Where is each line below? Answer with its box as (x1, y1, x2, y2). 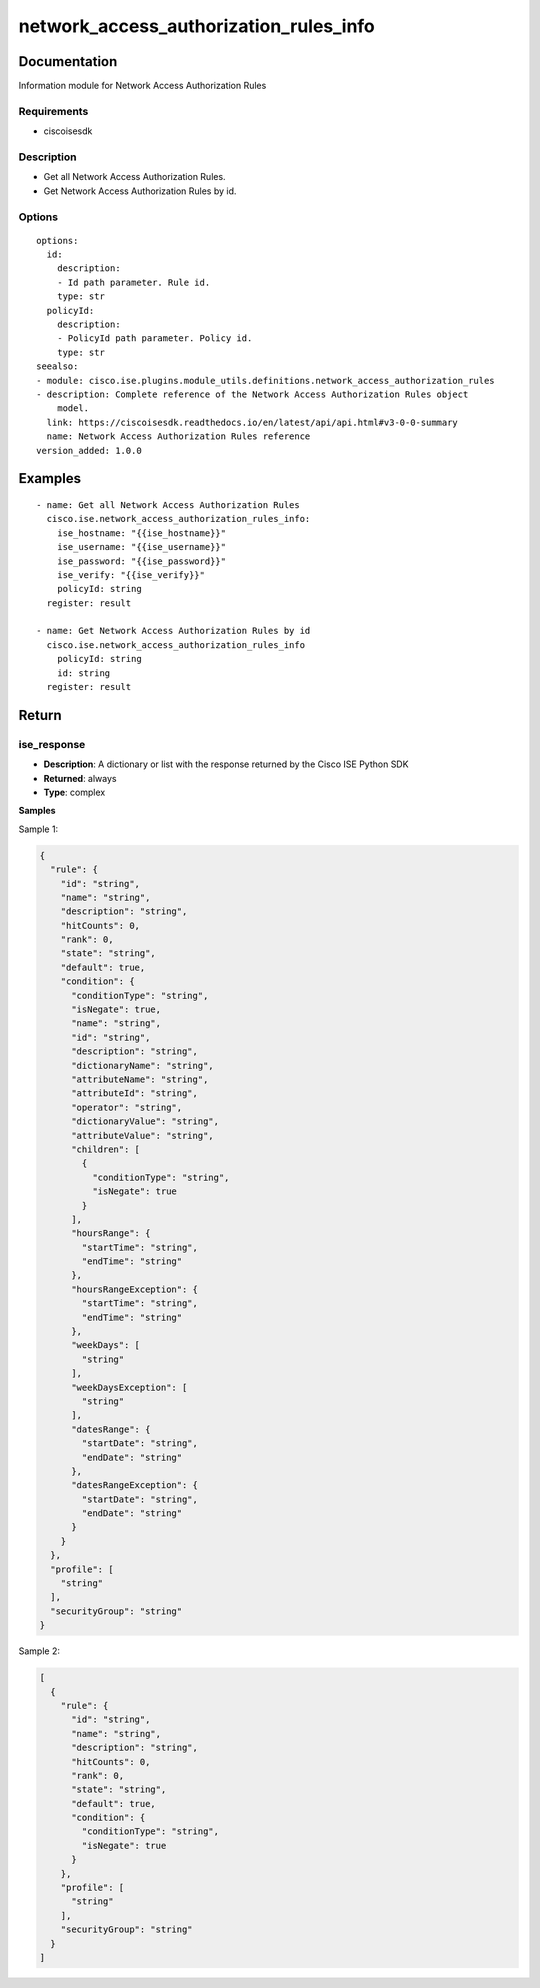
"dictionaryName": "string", (71, 1060, 214, 1071)
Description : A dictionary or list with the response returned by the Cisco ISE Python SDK (43, 758, 409, 770)
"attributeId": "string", (71, 1088, 199, 1099)
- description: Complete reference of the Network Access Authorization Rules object (36, 388, 469, 400)
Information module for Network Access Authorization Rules (18, 80, 267, 92)
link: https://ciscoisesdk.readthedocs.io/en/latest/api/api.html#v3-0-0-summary (46, 416, 459, 428)
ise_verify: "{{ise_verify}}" (56, 569, 205, 580)
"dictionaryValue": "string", (71, 1116, 220, 1127)
